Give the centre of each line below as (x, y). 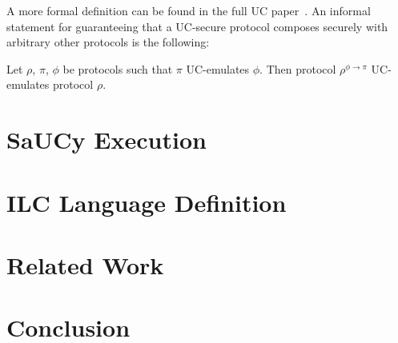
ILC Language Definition (147, 202)
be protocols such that (118, 68)
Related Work (85, 264)
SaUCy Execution (107, 140)
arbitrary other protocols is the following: (108, 42)
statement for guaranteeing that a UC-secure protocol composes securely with (197, 26)
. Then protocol (298, 68)
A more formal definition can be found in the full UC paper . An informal (189, 10)
